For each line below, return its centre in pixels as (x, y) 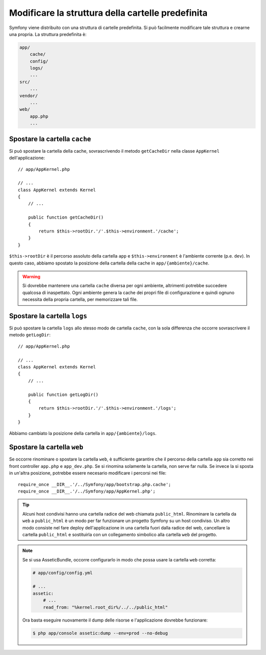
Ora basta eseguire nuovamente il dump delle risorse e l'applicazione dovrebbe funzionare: (115, 620)
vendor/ (29, 96)
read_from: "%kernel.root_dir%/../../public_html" (105, 607)
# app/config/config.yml (63, 573)
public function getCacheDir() (66, 217)
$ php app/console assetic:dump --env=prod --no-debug (100, 633)
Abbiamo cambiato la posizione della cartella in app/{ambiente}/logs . (83, 433)
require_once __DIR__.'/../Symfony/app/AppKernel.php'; (87, 491)
